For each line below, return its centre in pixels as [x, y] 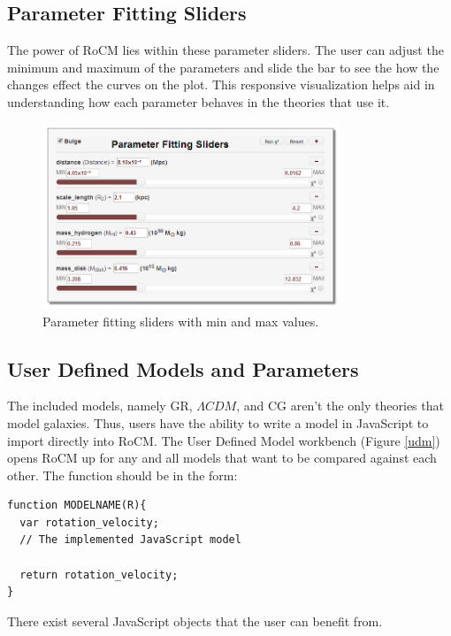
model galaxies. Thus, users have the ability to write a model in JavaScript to [218, 422]
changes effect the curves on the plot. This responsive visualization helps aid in [221, 84]
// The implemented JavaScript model [130, 540]
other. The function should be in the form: [122, 475]
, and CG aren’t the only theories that [340, 406]
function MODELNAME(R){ [77, 506]
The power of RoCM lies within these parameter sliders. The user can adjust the [225, 50]
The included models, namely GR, [100, 406]
